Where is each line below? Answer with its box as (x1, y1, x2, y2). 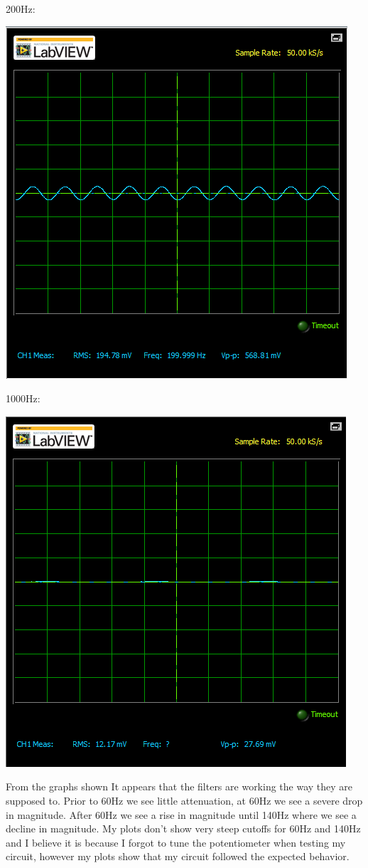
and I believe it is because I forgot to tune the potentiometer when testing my (6, 835, 346, 849)
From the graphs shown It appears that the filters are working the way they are (6, 779, 353, 794)
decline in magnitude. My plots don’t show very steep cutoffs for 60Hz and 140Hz (6, 821, 361, 836)
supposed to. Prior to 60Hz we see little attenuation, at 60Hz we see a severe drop (6, 793, 363, 807)
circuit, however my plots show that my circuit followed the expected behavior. (6, 849, 350, 864)
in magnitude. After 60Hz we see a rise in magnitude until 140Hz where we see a (6, 807, 357, 822)
